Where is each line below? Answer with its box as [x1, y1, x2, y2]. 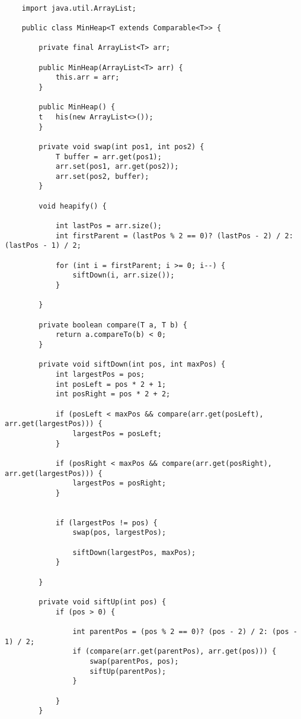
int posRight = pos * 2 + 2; [55, 390, 171, 399]
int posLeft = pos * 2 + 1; [55, 380, 166, 389]
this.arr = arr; [55, 73, 120, 82]
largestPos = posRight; [72, 479, 166, 488]
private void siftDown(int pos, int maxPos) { [39, 360, 226, 369]
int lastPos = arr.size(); [55, 222, 162, 231]
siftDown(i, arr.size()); [72, 271, 175, 280]
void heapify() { [39, 201, 107, 210]
